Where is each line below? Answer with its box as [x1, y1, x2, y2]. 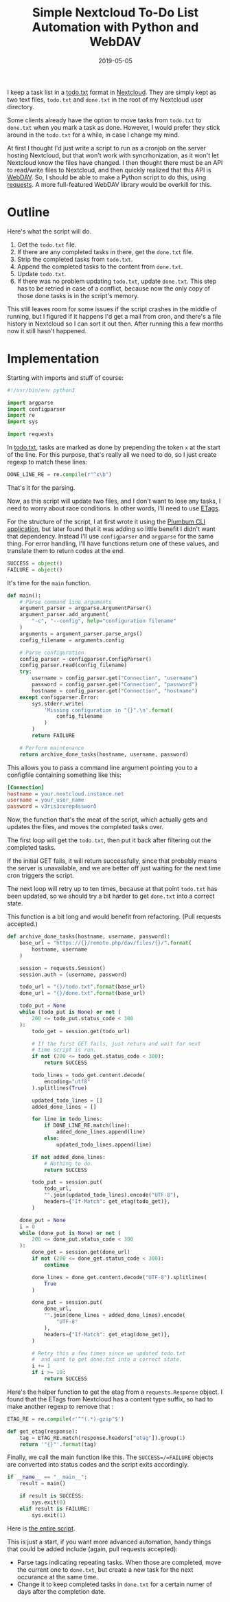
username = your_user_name [7, 797, 84, 804]
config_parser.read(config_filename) [19, 662, 128, 669]
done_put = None [19, 1217, 67, 1223]
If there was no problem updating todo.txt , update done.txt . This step [16, 277, 217, 285]
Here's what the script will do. [7, 227, 91, 235]
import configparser [7, 405, 67, 413]
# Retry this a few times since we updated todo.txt [32, 1350, 186, 1357]
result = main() [19, 1480, 67, 1487]
